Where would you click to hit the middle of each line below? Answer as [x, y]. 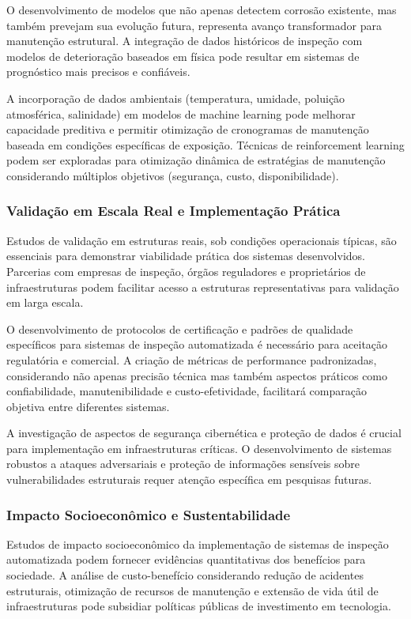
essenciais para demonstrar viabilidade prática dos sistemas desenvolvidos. [186, 256]
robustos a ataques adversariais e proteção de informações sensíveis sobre [183, 464]
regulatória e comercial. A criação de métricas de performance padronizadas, [192, 359]
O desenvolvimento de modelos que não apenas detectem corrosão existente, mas [202, 9]
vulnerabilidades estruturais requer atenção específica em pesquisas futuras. [189, 479]
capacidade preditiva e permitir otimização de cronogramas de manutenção [188, 129]
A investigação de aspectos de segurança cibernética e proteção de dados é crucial [204, 433]
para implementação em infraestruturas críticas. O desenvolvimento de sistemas [199, 448]
